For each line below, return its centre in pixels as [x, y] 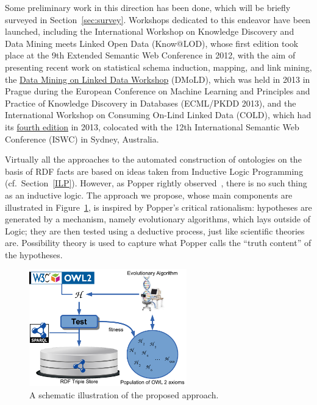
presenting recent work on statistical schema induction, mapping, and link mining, [158, 67]
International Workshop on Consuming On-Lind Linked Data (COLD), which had [158, 115]
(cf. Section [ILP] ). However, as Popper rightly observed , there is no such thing [156, 183]
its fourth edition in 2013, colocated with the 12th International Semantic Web [152, 126]
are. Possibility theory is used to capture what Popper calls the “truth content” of [158, 243]
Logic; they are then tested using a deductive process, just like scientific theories [155, 231]
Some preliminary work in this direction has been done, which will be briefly [148, 7]
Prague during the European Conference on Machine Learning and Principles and [158, 91]
